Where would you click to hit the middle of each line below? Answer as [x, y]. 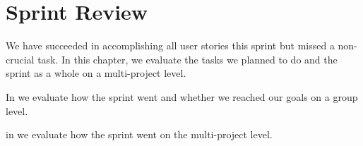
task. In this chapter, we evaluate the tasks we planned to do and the [188, 59]
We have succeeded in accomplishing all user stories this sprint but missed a [170, 45]
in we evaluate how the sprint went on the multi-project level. [139, 134]
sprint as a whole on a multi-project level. [96, 73]
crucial [20, 59]
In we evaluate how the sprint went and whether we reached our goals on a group [182, 96]
